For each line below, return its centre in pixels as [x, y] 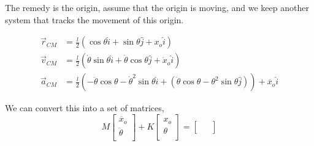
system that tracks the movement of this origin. [94, 19]
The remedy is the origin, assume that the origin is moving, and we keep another [157, 7]
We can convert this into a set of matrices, [85, 108]
